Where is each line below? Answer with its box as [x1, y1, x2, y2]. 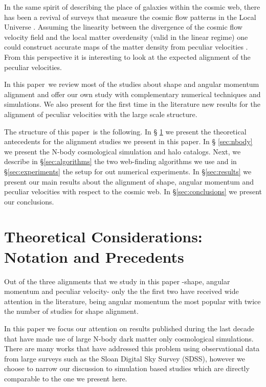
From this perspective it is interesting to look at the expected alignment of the [4, 51, 251, 62]
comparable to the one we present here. [4, 373, 127, 383]
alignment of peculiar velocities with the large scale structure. [4, 108, 197, 119]
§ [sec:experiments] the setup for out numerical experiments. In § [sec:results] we [4, 166, 252, 176]
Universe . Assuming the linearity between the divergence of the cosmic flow [4, 21, 242, 32]
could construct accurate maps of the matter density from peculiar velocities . [4, 41, 248, 52]
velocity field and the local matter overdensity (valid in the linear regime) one [4, 31, 248, 42]
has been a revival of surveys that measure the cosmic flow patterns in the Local [4, 11, 256, 22]
